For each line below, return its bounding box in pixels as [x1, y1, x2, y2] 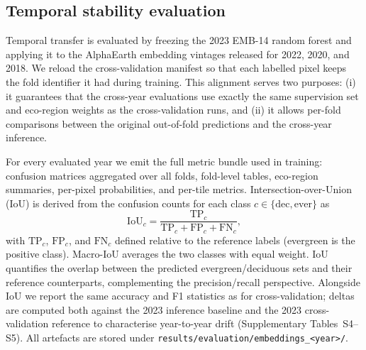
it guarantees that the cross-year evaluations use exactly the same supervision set [6, 88, 359, 103]
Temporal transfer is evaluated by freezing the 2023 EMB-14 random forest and [6, 33, 352, 48]
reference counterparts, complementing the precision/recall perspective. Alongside [6, 274, 360, 289]
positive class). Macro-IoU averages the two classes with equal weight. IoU [6, 246, 328, 261]
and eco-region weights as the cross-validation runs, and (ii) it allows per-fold [6, 102, 341, 117]
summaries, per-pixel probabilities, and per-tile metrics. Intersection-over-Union [6, 182, 352, 197]
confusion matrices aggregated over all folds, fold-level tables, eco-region [6, 168, 318, 182]
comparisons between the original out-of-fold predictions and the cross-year [6, 116, 332, 131]
